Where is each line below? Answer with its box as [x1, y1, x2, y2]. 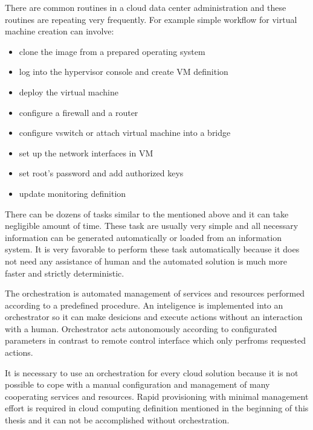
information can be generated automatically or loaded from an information [5, 231, 282, 243]
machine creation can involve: [5, 25, 114, 37]
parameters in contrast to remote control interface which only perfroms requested [5, 334, 306, 347]
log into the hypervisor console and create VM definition [19, 65, 228, 78]
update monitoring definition [19, 187, 126, 199]
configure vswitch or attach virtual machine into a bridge [19, 126, 231, 139]
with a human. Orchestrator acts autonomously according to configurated [5, 322, 277, 335]
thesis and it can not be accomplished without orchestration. [5, 414, 230, 426]
